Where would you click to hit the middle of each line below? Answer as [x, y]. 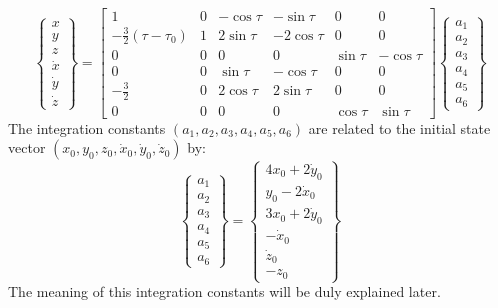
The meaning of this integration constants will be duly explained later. [224, 291]
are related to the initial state [399, 127]
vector [27, 147]
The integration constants [87, 127]
